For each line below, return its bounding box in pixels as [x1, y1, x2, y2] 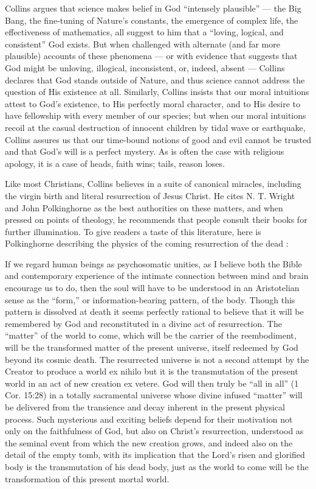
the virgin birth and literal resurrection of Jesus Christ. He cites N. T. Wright [5, 189, 295, 202]
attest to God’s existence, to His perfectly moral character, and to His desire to [5, 97, 301, 110]
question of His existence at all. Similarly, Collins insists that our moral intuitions [5, 85, 309, 98]
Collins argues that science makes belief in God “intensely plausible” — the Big [5, 2, 301, 14]
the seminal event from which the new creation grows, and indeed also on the [5, 436, 293, 449]
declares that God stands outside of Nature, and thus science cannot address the [5, 73, 305, 86]
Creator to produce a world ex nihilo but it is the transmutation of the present [5, 365, 298, 378]
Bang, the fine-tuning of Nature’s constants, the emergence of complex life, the [5, 13, 298, 26]
